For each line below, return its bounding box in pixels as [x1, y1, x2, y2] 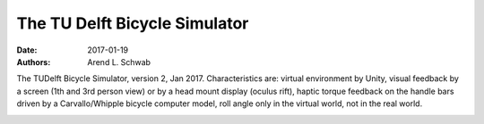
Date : [16, 45, 38, 55]
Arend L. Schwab [87, 56, 151, 67]
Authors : [16, 56, 51, 67]
